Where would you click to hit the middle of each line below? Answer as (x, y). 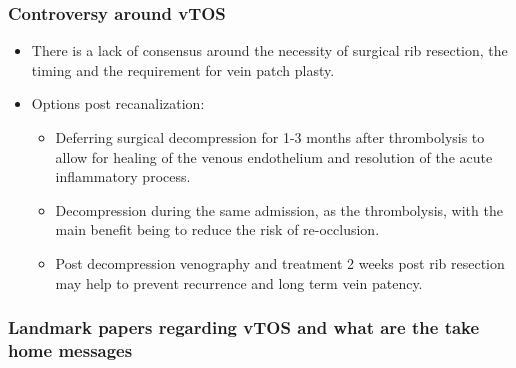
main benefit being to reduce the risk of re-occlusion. (217, 229)
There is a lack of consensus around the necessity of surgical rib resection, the (269, 50)
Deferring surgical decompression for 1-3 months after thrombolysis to (270, 137)
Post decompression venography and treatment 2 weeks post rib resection (280, 262)
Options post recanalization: (118, 103)
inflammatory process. (123, 176)
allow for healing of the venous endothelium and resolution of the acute (274, 156)
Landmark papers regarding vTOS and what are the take (244, 327)
